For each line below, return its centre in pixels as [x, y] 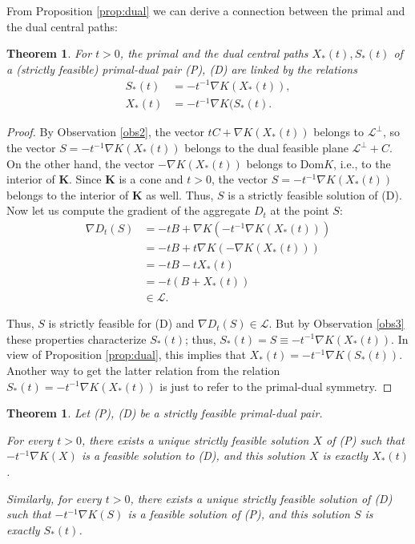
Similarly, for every [54, 498]
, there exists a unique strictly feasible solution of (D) [261, 498]
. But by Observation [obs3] [336, 323]
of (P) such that [365, 439]
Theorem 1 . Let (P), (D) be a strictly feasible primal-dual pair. [165, 413]
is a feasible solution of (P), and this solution [239, 514]
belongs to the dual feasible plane [266, 148]
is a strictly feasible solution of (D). [315, 194]
